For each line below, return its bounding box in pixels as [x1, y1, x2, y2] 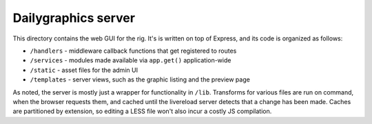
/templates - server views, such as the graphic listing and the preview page [30, 75, 251, 84]
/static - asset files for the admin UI [30, 66, 138, 74]
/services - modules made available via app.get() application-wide [30, 56, 231, 64]
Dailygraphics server [12, 10, 136, 25]
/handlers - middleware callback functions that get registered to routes [30, 47, 237, 55]
